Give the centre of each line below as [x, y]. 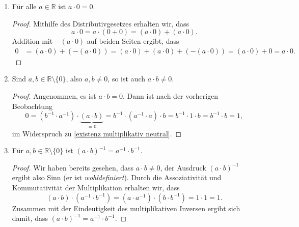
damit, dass [30, 218]
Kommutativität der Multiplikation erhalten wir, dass [96, 187]
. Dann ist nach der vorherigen [171, 96]
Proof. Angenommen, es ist [54, 96]
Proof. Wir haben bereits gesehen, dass [73, 167]
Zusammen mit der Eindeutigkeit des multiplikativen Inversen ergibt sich [126, 208]
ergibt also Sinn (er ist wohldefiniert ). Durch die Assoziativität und [117, 177]
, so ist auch [126, 79]
